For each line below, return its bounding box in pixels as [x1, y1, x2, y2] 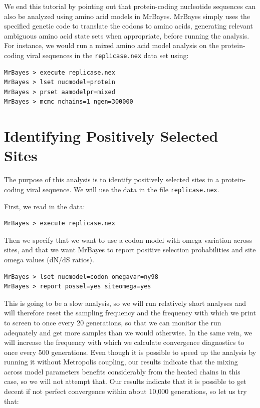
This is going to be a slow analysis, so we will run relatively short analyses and [4, 297, 246, 308]
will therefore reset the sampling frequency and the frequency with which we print [4, 307, 256, 318]
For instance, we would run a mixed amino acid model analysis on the [4, 40, 219, 51]
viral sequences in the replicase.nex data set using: [26, 50, 189, 60]
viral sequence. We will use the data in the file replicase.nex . [26, 184, 219, 194]
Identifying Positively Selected [4, 126, 218, 146]
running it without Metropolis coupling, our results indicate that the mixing [4, 356, 238, 367]
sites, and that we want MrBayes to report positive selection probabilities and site [4, 244, 256, 255]
